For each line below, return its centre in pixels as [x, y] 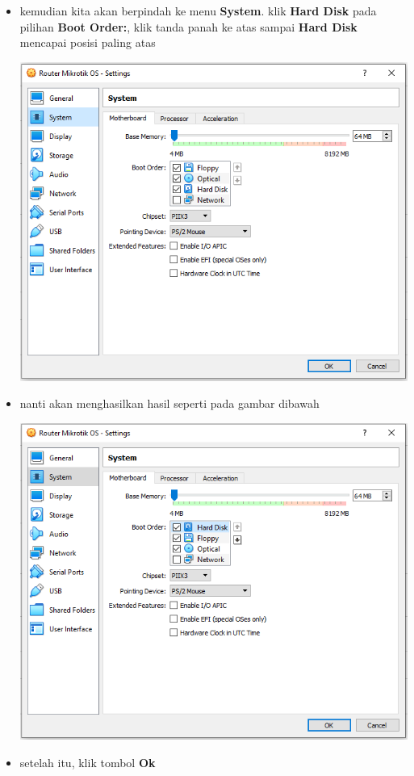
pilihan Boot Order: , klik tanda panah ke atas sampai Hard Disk [188, 26]
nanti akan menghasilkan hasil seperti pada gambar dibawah [169, 403]
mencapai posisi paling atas [88, 42]
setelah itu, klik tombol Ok [88, 762]
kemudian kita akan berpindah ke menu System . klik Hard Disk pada [198, 10]
